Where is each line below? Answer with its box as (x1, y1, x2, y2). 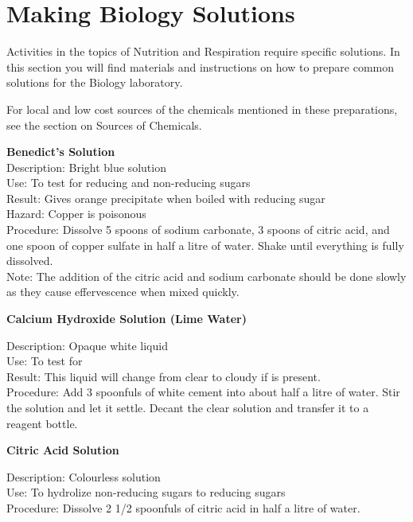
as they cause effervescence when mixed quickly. (6, 283, 240, 300)
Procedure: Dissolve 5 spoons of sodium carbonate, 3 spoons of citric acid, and (6, 221, 390, 238)
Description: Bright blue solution (6, 158, 166, 175)
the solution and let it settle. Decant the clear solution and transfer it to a (6, 399, 369, 415)
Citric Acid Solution (6, 442, 119, 458)
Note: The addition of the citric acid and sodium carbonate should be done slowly (6, 267, 407, 284)
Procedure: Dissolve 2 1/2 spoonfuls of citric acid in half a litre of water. (6, 499, 360, 516)
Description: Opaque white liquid (6, 337, 168, 353)
